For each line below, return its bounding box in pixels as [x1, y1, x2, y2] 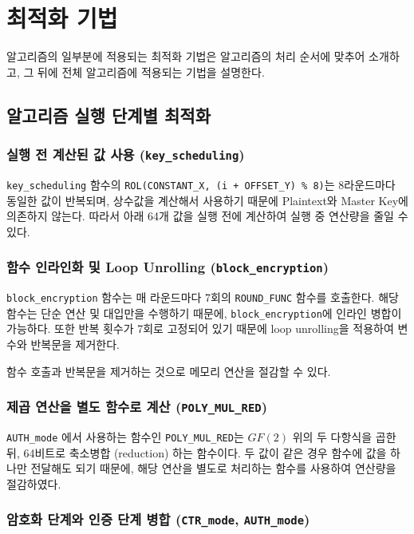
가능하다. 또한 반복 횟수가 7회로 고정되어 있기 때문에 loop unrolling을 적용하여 [6, 320, 394, 337]
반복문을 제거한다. [30, 336, 120, 352]
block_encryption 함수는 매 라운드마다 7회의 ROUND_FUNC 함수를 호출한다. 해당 [6, 289, 399, 306]
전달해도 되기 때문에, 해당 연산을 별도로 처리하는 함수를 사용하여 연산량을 [30, 460, 396, 477]
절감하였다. [6, 475, 61, 492]
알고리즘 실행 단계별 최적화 [6, 102, 211, 127]
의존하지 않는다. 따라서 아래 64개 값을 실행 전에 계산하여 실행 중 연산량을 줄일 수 [6, 208, 408, 224]
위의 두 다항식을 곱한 [292, 428, 396, 445]
